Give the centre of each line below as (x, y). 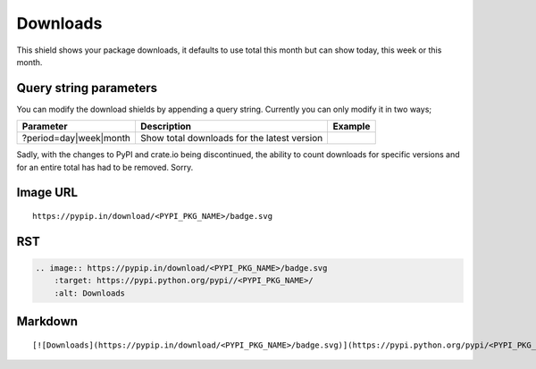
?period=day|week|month (76, 138)
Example (352, 127)
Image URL (47, 193)
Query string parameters (87, 88)
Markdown (47, 322)
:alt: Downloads (89, 293)
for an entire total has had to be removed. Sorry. (105, 167)
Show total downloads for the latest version (231, 138)
